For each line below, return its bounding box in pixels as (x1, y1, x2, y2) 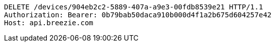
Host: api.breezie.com (4, 19, 94, 27)
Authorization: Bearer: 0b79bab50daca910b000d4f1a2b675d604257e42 (4, 11, 272, 19)
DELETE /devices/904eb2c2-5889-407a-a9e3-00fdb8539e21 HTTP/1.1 (4, 3, 263, 11)
